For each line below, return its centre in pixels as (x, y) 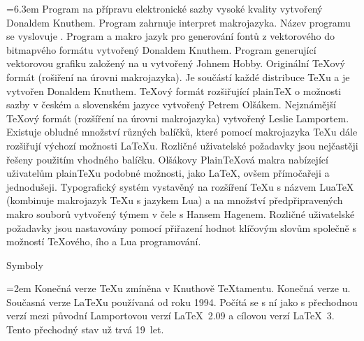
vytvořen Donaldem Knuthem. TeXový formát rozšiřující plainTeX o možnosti (174, 90)
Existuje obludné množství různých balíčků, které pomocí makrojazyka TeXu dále (182, 132)
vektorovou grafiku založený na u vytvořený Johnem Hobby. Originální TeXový (176, 63)
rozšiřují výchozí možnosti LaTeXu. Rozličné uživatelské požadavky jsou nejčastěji (182, 145)
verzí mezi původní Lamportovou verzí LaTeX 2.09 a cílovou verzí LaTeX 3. (170, 315)
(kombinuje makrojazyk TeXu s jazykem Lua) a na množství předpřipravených (175, 200)
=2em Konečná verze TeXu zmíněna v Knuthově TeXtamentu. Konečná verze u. (179, 288)
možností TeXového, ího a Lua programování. (104, 241)
